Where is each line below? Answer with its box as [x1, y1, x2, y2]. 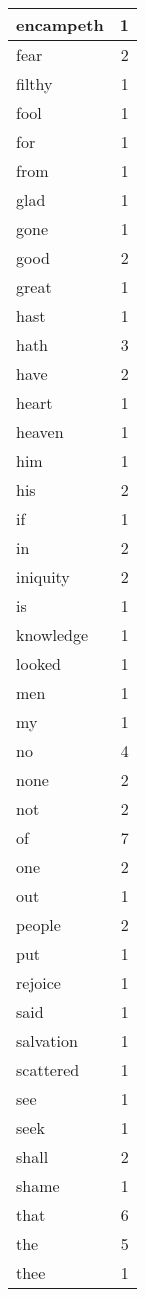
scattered [16, 1058, 80, 1081]
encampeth [16, 13, 104, 36]
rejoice [16, 971, 61, 994]
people [16, 913, 61, 936]
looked [16, 652, 61, 675]
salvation [16, 1029, 78, 1052]
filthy [16, 72, 53, 95]
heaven [16, 420, 64, 443]
